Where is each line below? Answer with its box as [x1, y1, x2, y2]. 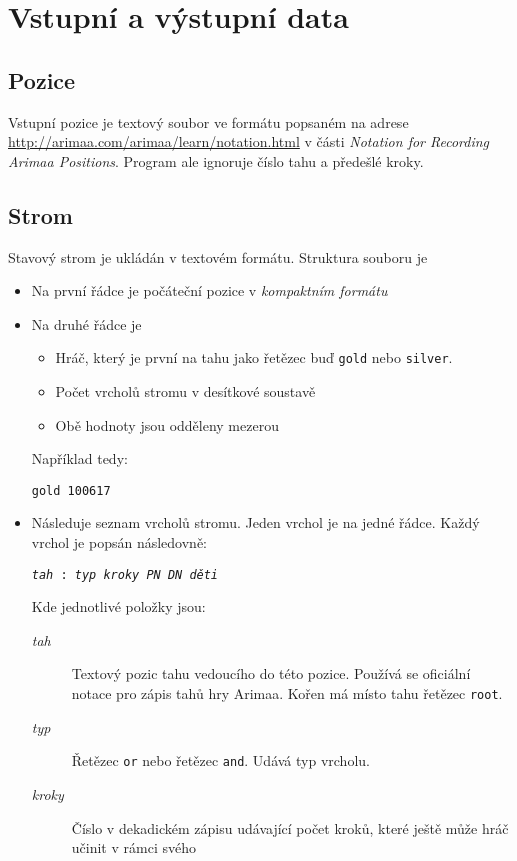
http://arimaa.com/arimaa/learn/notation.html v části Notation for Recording [8, 131, 490, 152]
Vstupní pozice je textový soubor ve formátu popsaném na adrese [8, 111, 409, 132]
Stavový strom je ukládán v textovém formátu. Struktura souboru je [8, 246, 428, 267]
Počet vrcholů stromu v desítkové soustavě [55, 381, 316, 401]
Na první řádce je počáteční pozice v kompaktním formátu [31, 280, 388, 301]
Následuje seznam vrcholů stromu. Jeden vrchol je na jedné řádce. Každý [31, 512, 480, 533]
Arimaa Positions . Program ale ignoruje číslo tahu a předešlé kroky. [8, 150, 424, 171]
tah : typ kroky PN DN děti [31, 567, 219, 582]
